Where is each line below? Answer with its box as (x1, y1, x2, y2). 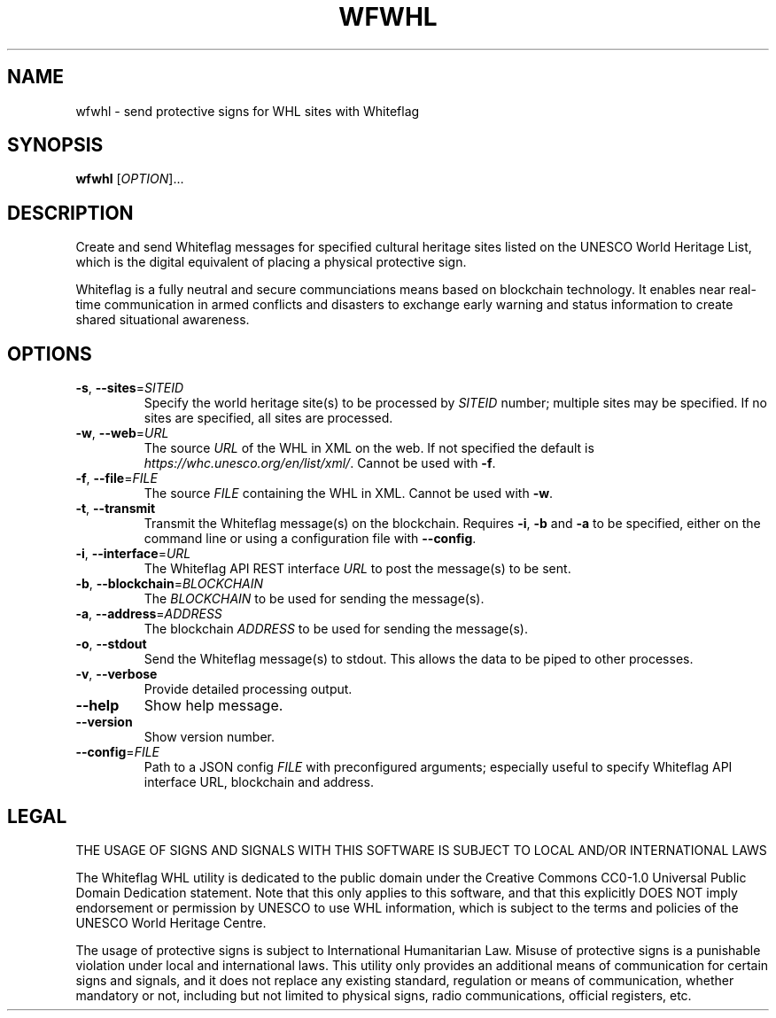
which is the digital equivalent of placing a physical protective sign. (75, 254, 467, 270)
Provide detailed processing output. (144, 681, 353, 697)
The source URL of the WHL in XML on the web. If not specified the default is (144, 440, 594, 456)
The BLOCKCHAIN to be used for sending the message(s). (144, 591, 485, 607)
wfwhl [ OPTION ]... (75, 171, 184, 187)
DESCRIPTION (7, 201, 134, 224)
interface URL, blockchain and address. (144, 774, 374, 790)
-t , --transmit (75, 501, 156, 517)
